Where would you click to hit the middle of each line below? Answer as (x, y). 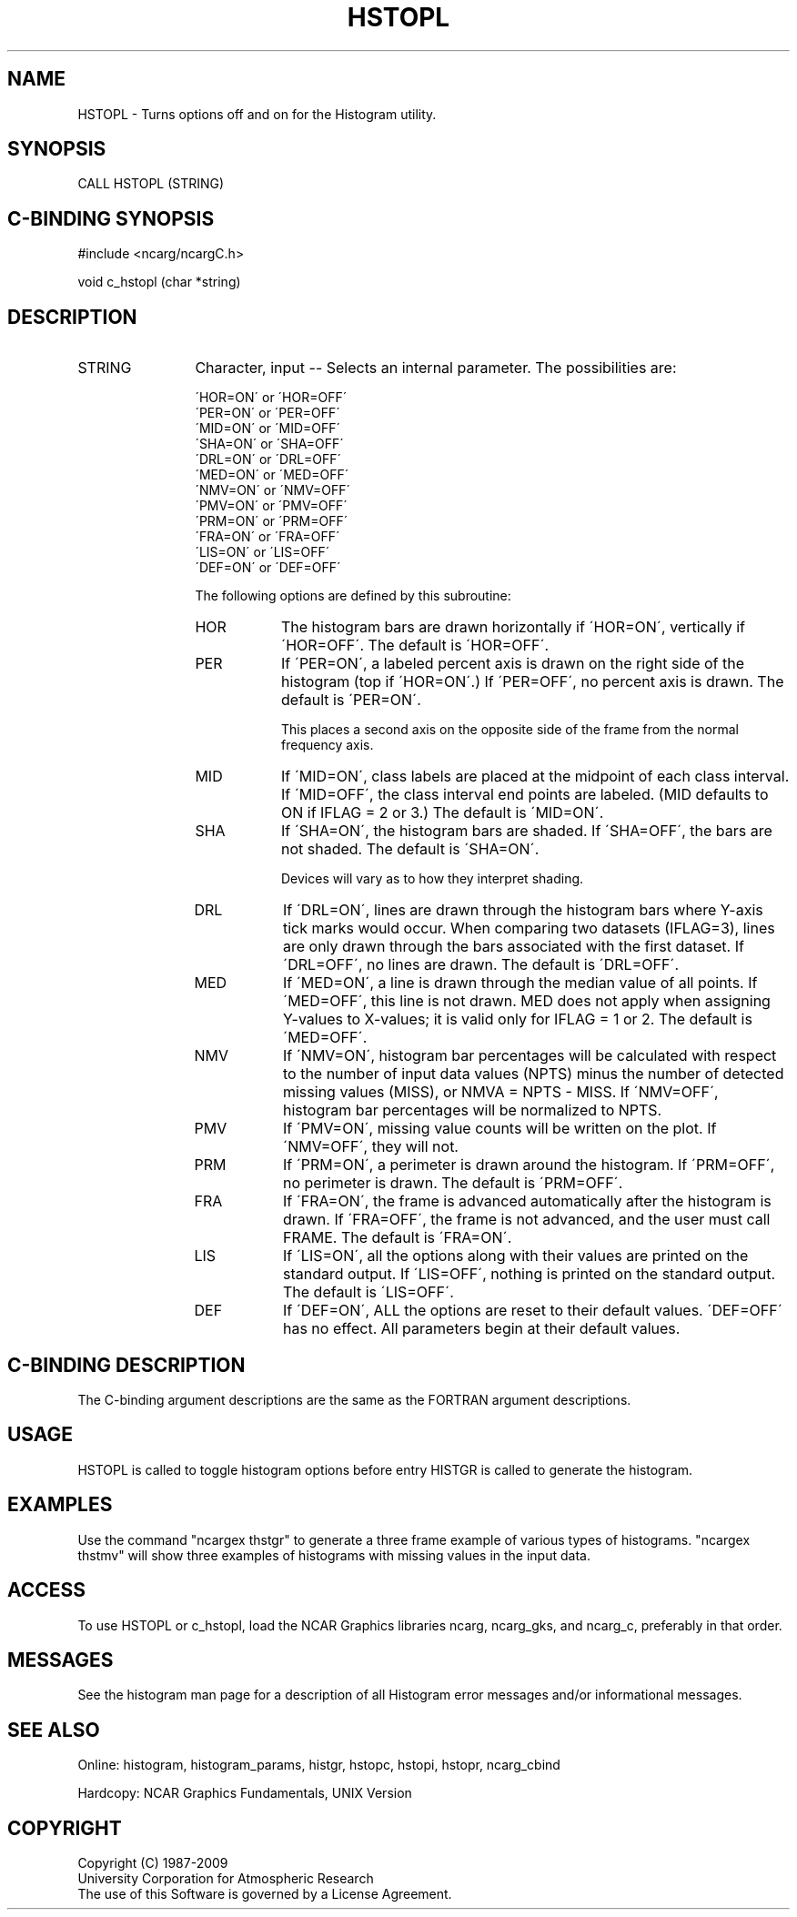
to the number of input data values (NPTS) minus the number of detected (533, 1074)
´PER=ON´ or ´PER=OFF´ (267, 413)
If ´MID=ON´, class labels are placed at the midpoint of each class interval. (535, 777)
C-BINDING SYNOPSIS (111, 218)
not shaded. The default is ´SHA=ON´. (410, 849)
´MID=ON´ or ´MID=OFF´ (268, 429)
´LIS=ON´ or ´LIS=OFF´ (262, 552)
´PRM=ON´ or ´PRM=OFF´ (272, 521)
